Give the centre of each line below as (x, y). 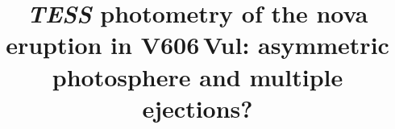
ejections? (197, 108)
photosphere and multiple (197, 76)
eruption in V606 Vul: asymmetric (197, 45)
